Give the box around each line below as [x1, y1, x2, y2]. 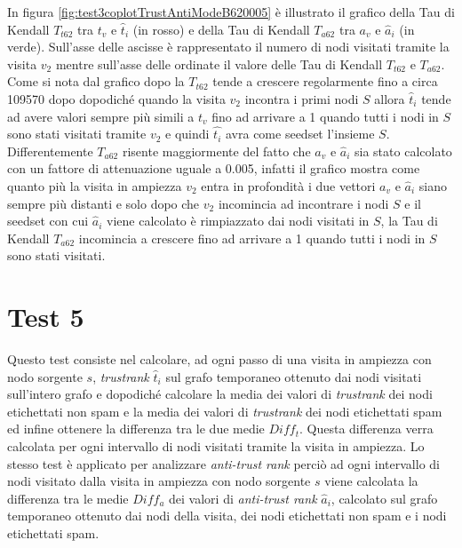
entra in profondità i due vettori [201, 176, 376, 195]
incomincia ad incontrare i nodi [218, 194, 389, 212]
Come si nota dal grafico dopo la [7, 72, 185, 91]
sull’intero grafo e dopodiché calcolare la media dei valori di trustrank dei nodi [7, 385, 433, 403]
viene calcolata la [324, 472, 418, 490]
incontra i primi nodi [244, 89, 359, 107]
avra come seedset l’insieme [225, 124, 375, 143]
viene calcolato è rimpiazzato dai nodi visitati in [107, 211, 370, 230]
